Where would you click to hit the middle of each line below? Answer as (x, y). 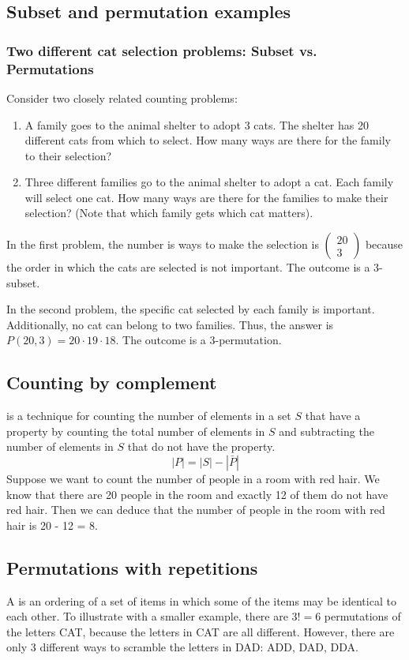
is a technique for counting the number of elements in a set (149, 416)
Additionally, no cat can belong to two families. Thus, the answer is (170, 324)
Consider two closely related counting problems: (122, 97)
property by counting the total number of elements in (136, 431)
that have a (333, 416)
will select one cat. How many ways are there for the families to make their (206, 197)
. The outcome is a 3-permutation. (199, 340)
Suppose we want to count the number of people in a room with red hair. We (193, 479)
